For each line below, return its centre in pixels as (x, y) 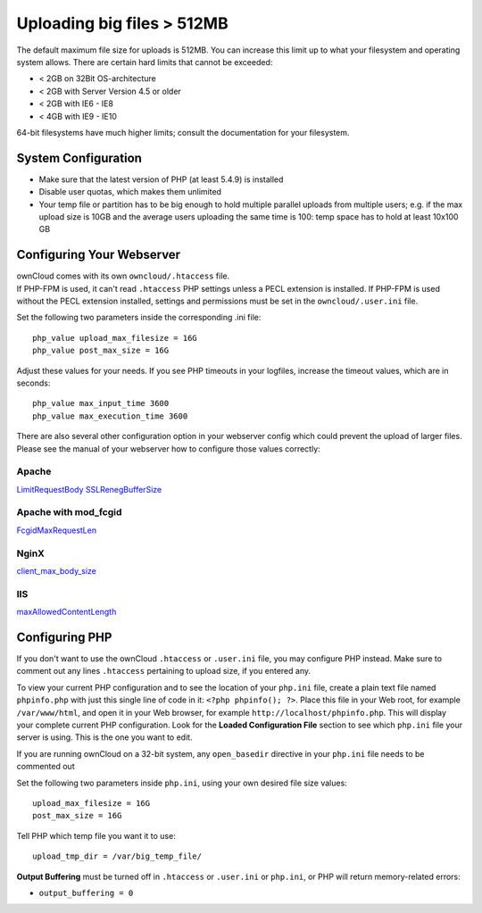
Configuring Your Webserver (99, 255)
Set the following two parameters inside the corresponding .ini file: (139, 318)
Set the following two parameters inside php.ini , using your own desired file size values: (182, 783)
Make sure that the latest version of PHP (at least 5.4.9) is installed (161, 179)
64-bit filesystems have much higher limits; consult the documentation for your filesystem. (183, 132)
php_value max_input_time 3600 (101, 403)
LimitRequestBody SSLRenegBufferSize (89, 489)
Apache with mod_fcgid (69, 512)
